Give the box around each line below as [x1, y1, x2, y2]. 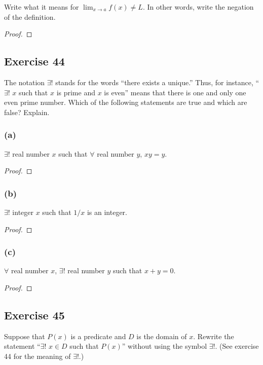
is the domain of [136, 331, 187, 341]
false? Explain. [4, 106, 50, 117]
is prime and [56, 87, 95, 97]
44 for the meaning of [4, 350, 71, 361]
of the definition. [4, 11, 56, 22]
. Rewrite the [193, 331, 234, 341]
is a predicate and [70, 331, 126, 341]
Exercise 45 [4, 307, 65, 322]
